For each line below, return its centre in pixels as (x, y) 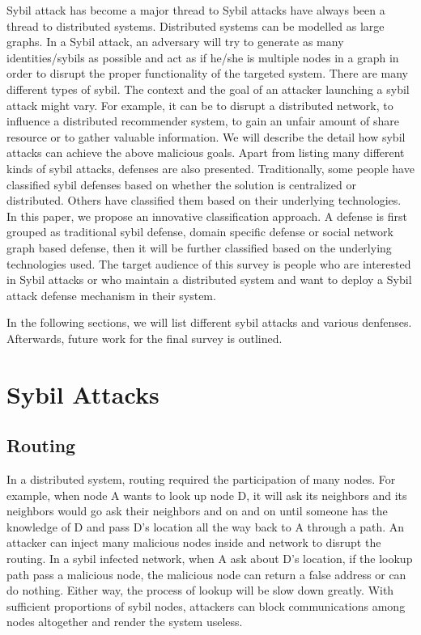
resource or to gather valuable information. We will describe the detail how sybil (206, 136)
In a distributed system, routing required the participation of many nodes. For (201, 479)
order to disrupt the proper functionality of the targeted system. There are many (208, 73)
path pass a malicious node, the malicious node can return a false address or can (206, 574)
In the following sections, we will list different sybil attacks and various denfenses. (209, 322)
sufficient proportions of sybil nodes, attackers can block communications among (206, 605)
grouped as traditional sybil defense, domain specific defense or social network (200, 232)
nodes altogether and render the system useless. (125, 622)
